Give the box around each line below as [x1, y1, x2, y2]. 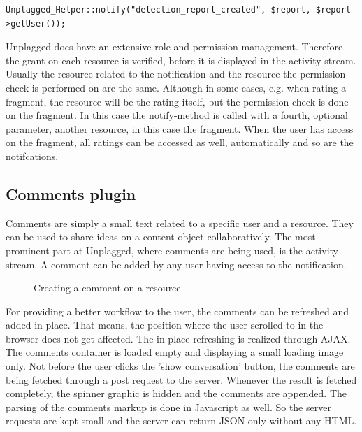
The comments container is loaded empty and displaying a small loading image [6, 345, 344, 359]
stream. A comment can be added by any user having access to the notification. [6, 257, 347, 271]
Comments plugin [6, 182, 136, 204]
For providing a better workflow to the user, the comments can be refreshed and [6, 303, 349, 318]
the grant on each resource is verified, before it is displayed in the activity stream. [6, 52, 356, 67]
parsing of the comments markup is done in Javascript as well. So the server [6, 399, 331, 414]
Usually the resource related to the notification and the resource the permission [6, 66, 346, 81]
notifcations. [6, 148, 59, 163]
